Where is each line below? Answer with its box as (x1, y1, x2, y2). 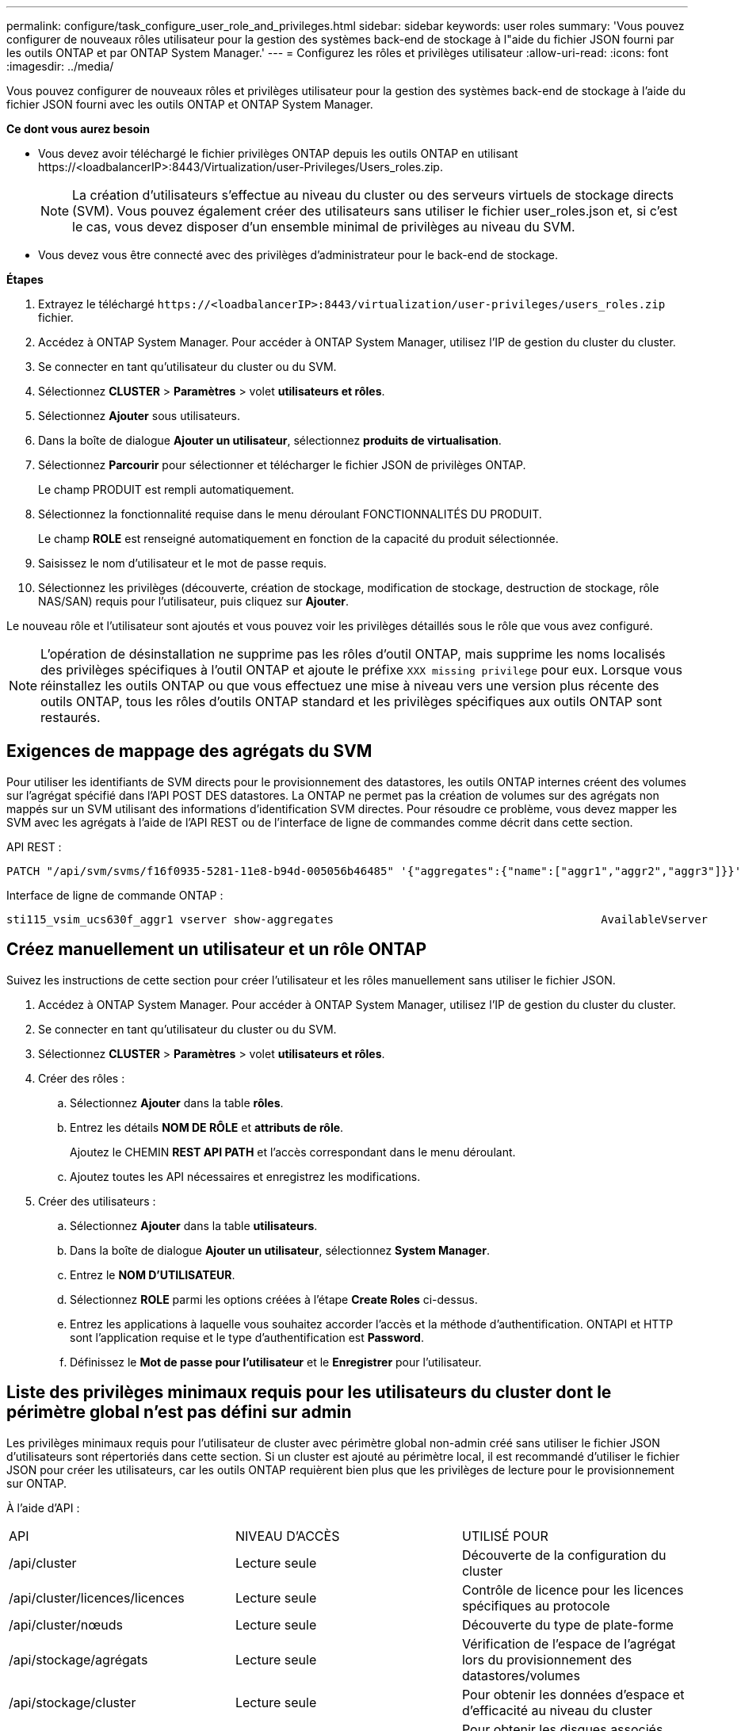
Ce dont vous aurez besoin (6, 122, 150, 136)
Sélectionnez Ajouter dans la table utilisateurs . (70, 1218, 318, 1232)
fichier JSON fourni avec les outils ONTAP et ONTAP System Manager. (6, 97, 373, 111)
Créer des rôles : (38, 1071, 125, 1085)
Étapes (6, 273, 44, 286)
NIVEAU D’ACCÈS (235, 1527, 340, 1544)
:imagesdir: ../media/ (6, 59, 114, 73)
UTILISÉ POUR (461, 1527, 548, 1544)
